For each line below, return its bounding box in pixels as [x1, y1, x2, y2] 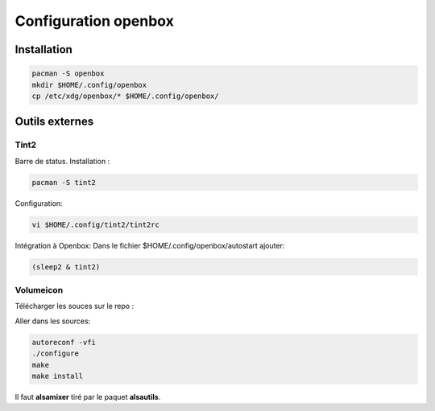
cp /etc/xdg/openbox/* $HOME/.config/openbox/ [31, 91, 219, 101]
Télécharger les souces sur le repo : [14, 302, 135, 311]
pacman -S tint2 [31, 178, 97, 187]
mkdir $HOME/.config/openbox [31, 80, 147, 89]
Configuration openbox [14, 12, 175, 30]
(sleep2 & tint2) [31, 262, 101, 271]
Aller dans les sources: [14, 316, 91, 326]
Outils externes [14, 115, 94, 129]
